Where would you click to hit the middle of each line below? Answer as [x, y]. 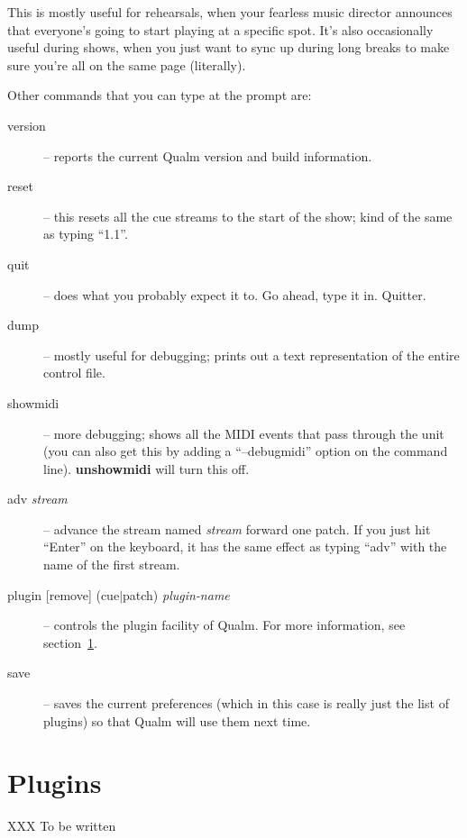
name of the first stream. [112, 565]
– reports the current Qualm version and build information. [208, 155]
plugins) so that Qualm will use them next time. [177, 720]
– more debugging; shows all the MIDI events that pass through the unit [244, 433]
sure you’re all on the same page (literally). [127, 64]
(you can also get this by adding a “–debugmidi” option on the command [246, 451]
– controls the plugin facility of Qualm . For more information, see [224, 625]
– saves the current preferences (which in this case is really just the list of [246, 703]
